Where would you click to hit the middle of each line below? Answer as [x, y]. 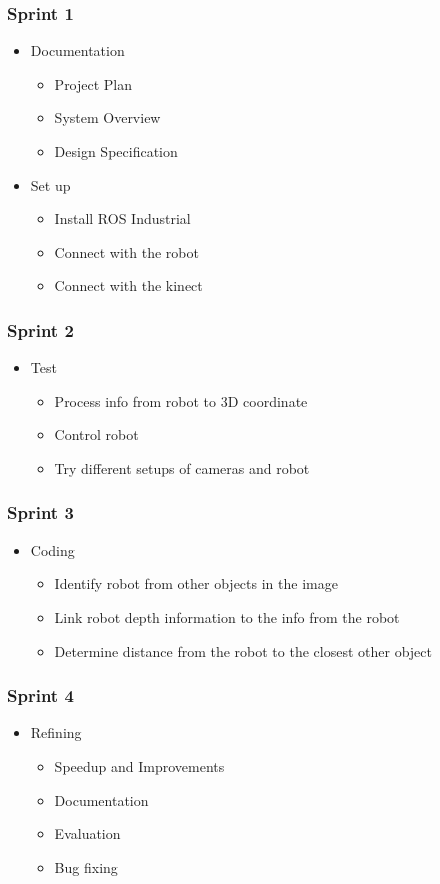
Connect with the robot [126, 251]
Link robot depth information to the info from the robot [227, 616]
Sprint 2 [40, 329]
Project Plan [93, 83]
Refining [56, 732]
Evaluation [87, 833]
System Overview [107, 117]
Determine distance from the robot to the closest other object [243, 650]
